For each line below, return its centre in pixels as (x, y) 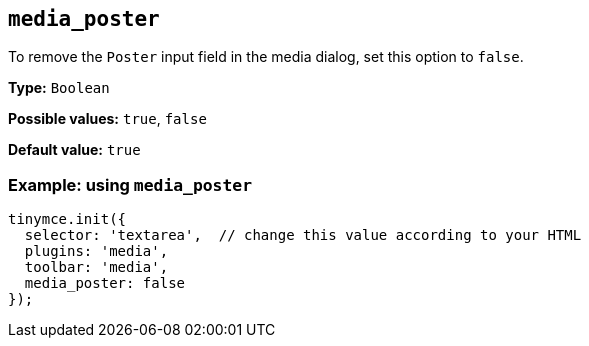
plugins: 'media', (96, 251)
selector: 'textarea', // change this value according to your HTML (303, 235)
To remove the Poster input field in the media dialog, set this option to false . (266, 57)
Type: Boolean (59, 88)
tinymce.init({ (67, 219)
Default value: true (74, 150)
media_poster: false (105, 283)
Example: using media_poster (130, 184)
